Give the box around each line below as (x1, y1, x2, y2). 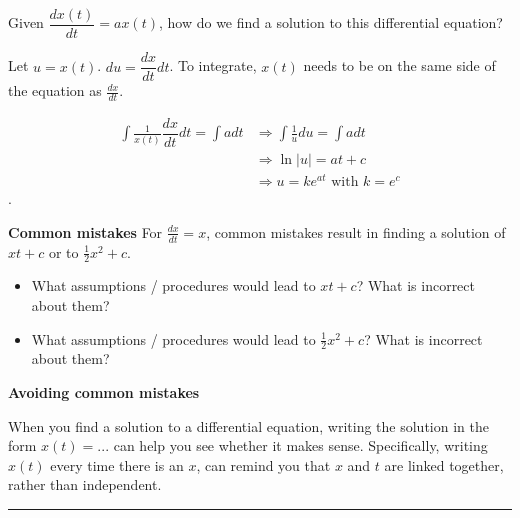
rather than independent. (8, 474, 162, 495)
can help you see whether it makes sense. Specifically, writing (113, 435, 488, 456)
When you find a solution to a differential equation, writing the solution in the (8, 415, 489, 436)
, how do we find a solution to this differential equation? (158, 12, 503, 33)
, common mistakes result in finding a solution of (206, 221, 506, 242)
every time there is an (50, 454, 184, 475)
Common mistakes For (8, 221, 163, 242)
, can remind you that (196, 454, 331, 475)
